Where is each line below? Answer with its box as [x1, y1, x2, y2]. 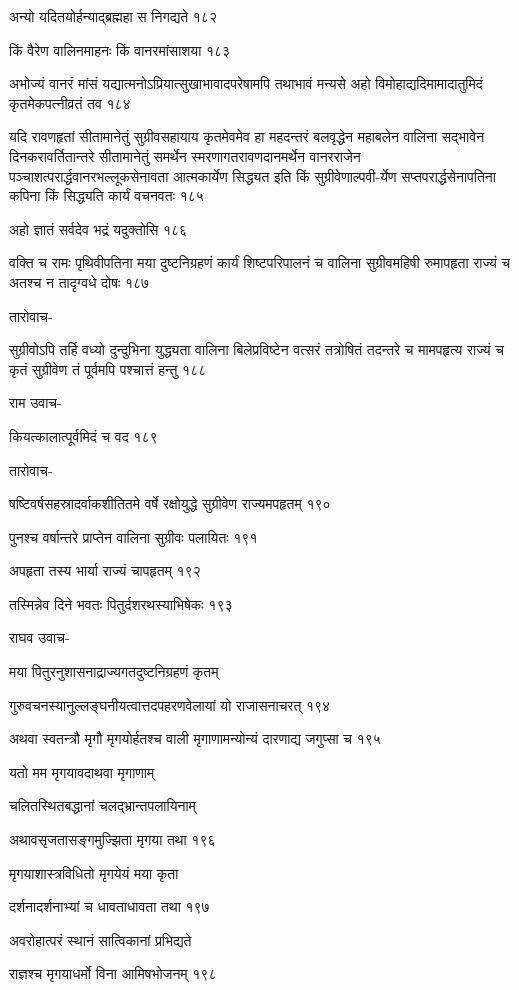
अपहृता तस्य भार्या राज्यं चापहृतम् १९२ [9, 560, 201, 581]
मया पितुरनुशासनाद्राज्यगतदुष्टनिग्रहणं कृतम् [9, 661, 219, 682]
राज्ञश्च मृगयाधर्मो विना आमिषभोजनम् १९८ [9, 963, 217, 984]
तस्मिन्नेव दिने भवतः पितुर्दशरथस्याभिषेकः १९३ [9, 593, 233, 614]
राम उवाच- [9, 392, 62, 413]
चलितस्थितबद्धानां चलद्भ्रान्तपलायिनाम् [9, 795, 196, 816]
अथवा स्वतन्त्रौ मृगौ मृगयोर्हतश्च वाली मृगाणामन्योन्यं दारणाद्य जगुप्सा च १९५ [9, 728, 381, 749]
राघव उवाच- [9, 627, 70, 648]
